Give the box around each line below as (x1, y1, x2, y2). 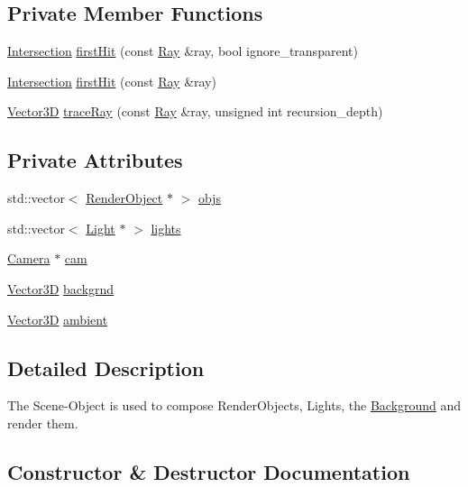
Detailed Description (7, 354, 205, 381)
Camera (7, 249, 50, 268)
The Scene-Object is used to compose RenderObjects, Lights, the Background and (7, 396, 462, 415)
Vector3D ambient (7, 309, 108, 328)
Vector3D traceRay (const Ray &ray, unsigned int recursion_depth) (7, 102, 383, 121)
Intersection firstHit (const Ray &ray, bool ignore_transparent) (7, 41, 358, 60)
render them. (7, 413, 78, 432)
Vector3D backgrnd (7, 279, 115, 298)
